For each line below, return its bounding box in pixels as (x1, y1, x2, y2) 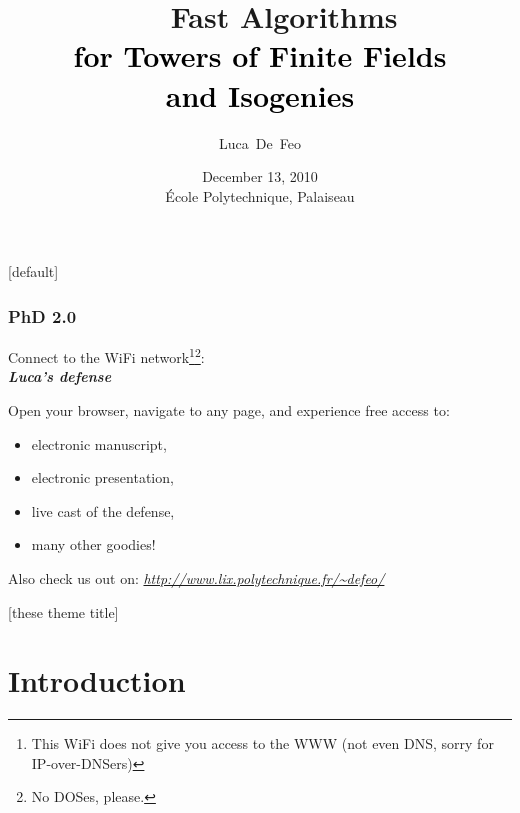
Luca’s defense (8, 366, 112, 387)
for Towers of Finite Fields (73, 35, 447, 76)
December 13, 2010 (202, 166, 318, 187)
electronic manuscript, (31, 433, 167, 454)
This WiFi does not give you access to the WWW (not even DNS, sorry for (31, 733, 494, 754)
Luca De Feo (219, 132, 301, 153)
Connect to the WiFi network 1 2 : (8, 344, 205, 367)
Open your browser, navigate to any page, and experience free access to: (8, 399, 450, 420)
